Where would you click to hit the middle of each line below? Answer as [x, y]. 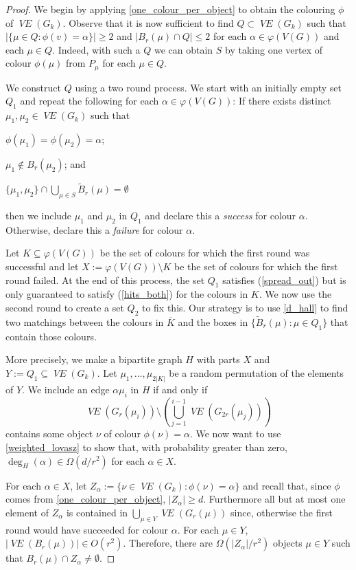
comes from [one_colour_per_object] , [86, 499]
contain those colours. [51, 336]
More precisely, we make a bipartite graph [94, 359]
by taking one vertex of [274, 49]
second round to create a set [65, 307]
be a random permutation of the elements [257, 373]
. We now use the [295, 294]
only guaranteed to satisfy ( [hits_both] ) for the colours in [127, 294]
